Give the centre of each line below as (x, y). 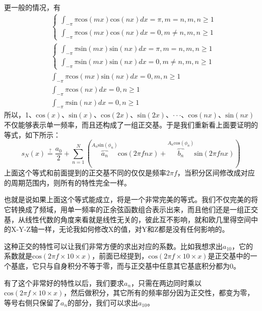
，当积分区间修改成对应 (216, 173)
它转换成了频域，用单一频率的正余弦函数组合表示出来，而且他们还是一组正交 (131, 209)
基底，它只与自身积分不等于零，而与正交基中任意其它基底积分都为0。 (125, 265)
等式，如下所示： (32, 134)
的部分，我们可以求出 (103, 302)
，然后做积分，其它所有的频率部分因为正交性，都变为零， (159, 293)
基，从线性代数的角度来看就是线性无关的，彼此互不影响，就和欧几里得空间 (127, 219)
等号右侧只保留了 (32, 302)
